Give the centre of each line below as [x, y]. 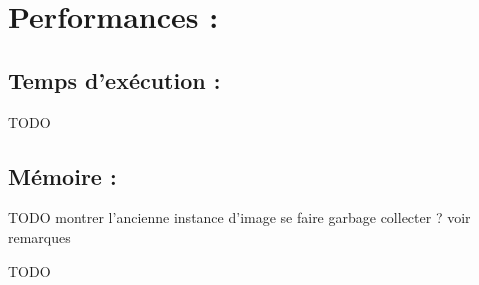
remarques [39, 236]
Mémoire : [62, 175]
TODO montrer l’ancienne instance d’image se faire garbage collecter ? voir [239, 217]
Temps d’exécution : [114, 79]
